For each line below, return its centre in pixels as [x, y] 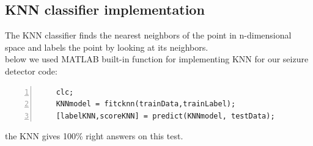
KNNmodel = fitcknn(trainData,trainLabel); [146, 104]
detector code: [31, 71]
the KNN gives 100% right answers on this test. [94, 136]
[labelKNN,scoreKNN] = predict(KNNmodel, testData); [165, 116]
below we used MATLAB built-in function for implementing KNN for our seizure [157, 59]
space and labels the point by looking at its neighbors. [107, 47]
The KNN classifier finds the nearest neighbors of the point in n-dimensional [148, 35]
